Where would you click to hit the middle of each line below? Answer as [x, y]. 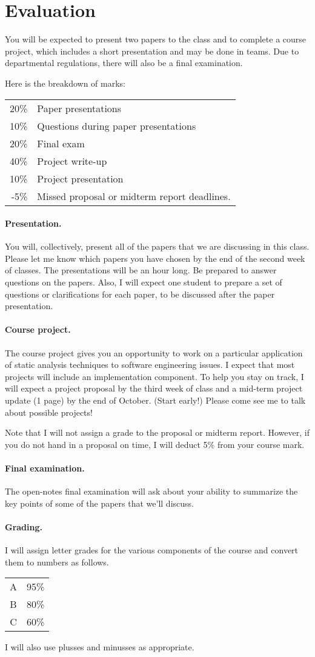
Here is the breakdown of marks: [65, 83]
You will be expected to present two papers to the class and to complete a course [156, 39]
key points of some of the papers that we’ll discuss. [99, 503]
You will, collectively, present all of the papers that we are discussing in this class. [157, 246]
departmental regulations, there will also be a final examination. [124, 63]
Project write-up [72, 161]
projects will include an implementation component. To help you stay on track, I [154, 376]
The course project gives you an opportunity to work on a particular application [154, 352]
